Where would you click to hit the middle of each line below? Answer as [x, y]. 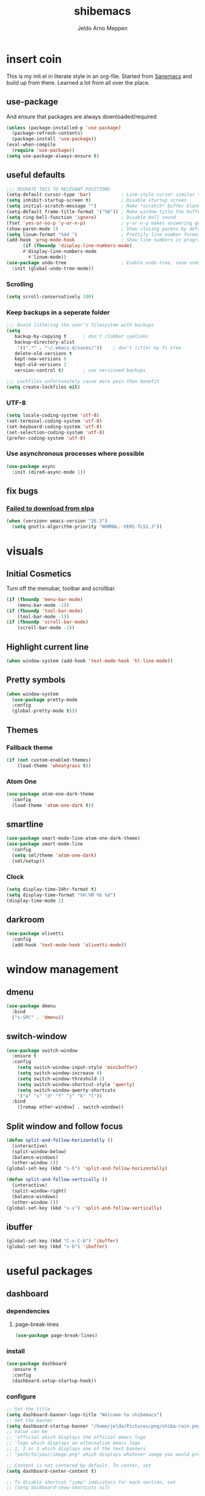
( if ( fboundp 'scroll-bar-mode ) [47, 622]
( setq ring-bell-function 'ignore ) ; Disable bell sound [91, 217]
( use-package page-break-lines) [56, 1335]
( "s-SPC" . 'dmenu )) [38, 1017]
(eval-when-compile [31, 145]
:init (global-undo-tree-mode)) [53, 268]
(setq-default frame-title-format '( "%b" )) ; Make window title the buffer [105, 212]
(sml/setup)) [28, 861]
